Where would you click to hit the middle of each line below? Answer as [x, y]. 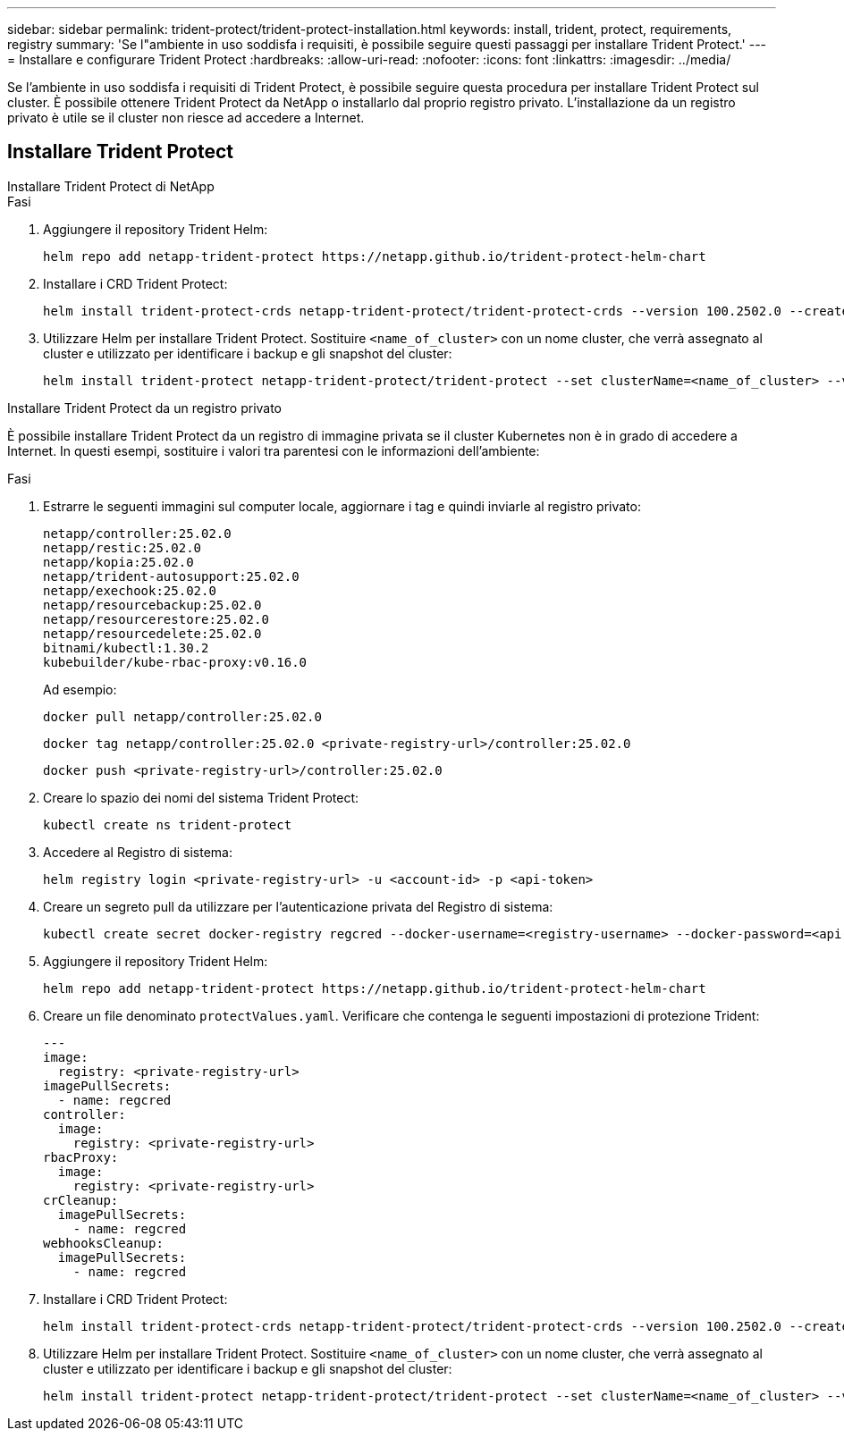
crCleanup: [81, 1200]
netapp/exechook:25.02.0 [130, 590]
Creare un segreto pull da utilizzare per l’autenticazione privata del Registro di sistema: [298, 906]
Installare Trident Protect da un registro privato [145, 408]
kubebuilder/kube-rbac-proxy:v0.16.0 [175, 662]
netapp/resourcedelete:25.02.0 [152, 633]
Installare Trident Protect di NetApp [111, 186]
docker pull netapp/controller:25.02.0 [182, 716]
